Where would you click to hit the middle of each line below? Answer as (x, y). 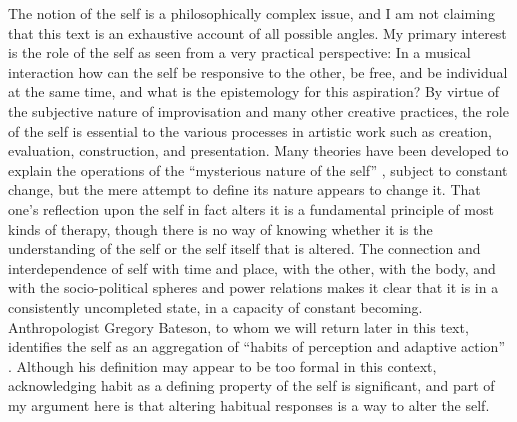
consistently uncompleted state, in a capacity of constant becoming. (215, 306)
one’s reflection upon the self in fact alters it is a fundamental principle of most (251, 208)
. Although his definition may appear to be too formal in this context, (222, 365)
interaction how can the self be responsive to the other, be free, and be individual (258, 71)
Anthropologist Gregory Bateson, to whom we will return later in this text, (238, 326)
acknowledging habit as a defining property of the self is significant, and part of (251, 385)
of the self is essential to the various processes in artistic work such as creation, (250, 130)
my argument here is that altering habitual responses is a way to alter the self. (249, 404)
